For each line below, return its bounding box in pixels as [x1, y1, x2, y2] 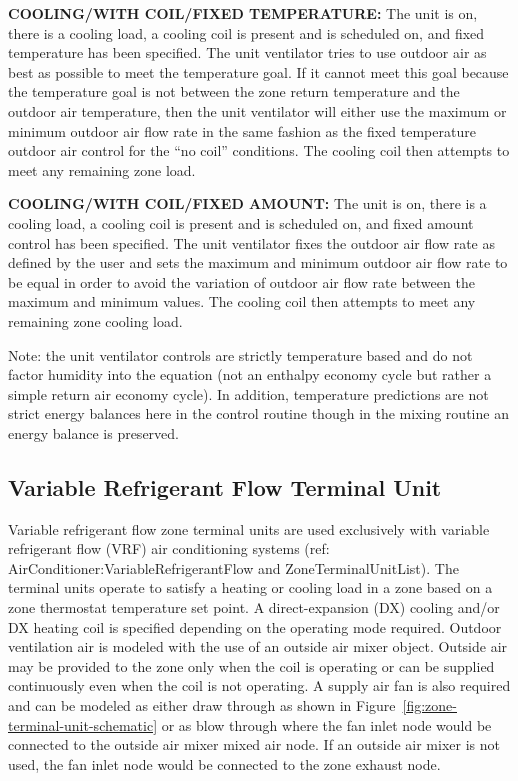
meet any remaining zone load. [8, 159, 196, 180]
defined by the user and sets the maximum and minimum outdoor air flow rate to [8, 252, 508, 273]
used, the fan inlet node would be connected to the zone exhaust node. [8, 753, 441, 774]
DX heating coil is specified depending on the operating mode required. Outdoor [8, 616, 502, 637]
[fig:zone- [402, 695, 457, 716]
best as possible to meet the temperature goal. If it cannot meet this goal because [8, 61, 509, 82]
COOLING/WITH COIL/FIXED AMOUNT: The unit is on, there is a [8, 193, 487, 214]
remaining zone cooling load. [8, 310, 183, 331]
